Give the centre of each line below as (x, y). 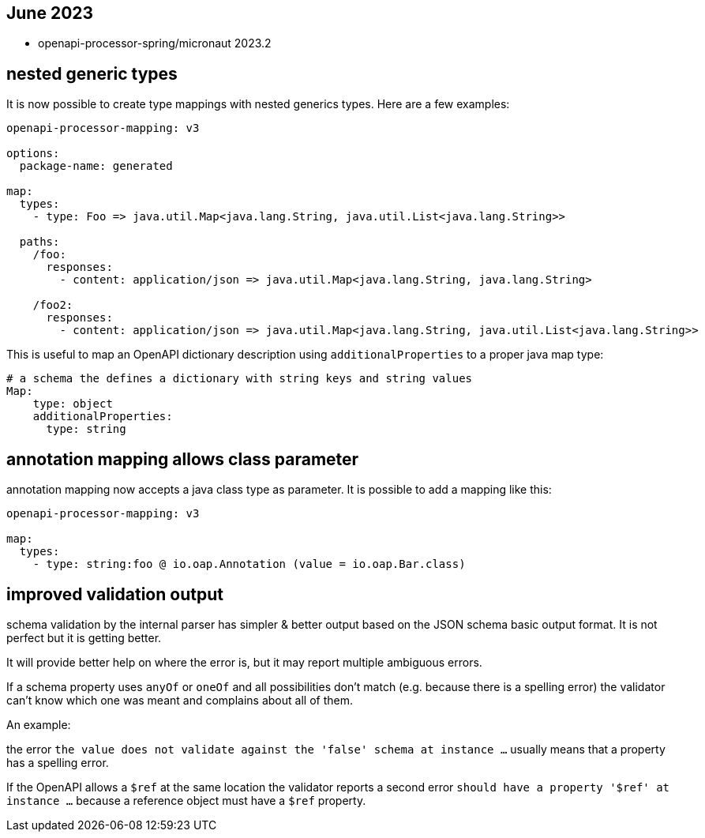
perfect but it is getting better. (84, 637)
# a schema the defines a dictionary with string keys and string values (240, 379)
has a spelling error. (58, 762)
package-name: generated (96, 166)
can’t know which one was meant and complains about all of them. (180, 700)
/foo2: (53, 305)
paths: (39, 242)
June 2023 (50, 13)
